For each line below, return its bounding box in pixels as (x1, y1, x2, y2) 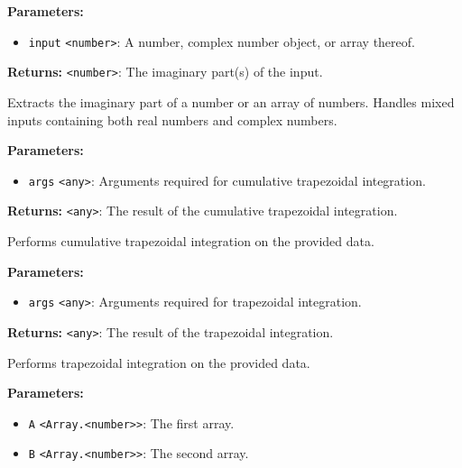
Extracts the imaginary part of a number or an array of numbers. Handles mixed (7, 92, 455, 111)
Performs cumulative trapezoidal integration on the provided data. (7, 232, 374, 250)
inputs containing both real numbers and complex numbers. (7, 110, 337, 129)
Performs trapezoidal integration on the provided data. (7, 353, 310, 372)
